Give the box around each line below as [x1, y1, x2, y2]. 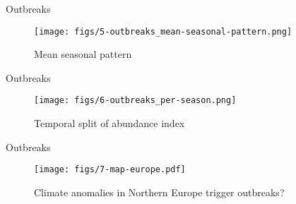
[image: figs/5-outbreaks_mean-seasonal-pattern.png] [34, 26, 292, 37]
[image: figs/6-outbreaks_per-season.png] [34, 95, 237, 106]
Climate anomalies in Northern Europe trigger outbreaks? [34, 184, 285, 199]
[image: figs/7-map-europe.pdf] [34, 164, 186, 175]
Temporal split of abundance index [34, 116, 185, 131]
